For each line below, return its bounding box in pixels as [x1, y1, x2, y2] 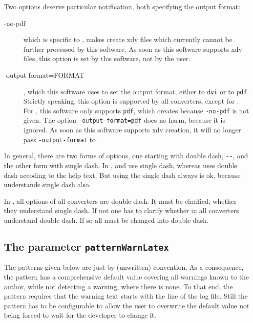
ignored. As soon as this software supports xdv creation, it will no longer [23, 125, 241, 135]
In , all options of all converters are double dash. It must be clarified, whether [4, 195, 237, 206]
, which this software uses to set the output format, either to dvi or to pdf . [23, 86, 249, 96]
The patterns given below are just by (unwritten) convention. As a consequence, [4, 262, 244, 272]
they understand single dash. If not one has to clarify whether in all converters [4, 205, 239, 215]
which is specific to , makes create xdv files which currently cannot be [23, 34, 232, 44]
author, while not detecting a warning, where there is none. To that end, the [4, 281, 233, 291]
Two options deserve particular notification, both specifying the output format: [4, 1, 240, 11]
